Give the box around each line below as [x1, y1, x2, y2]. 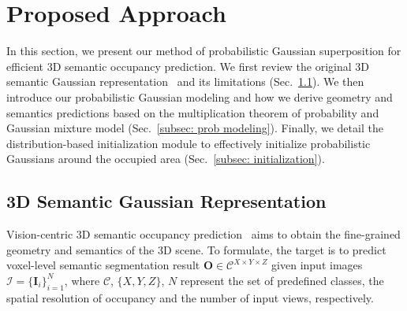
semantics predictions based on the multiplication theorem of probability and [6, 104, 379, 120]
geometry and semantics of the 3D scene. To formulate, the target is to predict [6, 241, 386, 257]
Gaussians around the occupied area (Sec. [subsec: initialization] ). [6, 150, 325, 167]
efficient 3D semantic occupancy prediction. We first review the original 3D [6, 57, 369, 74]
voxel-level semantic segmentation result [6, 257, 200, 273]
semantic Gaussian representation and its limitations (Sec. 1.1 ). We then [6, 73, 364, 90]
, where [64, 272, 100, 288]
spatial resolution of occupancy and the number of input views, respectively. [6, 289, 374, 305]
